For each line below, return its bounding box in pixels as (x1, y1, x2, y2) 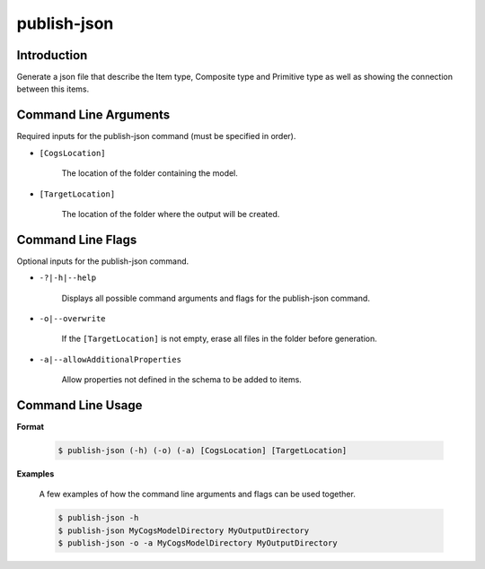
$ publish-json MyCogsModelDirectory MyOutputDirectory (57, 525, 310, 536)
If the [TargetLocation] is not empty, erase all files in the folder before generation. (61, 333, 377, 345)
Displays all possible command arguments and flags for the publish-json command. (61, 293, 370, 303)
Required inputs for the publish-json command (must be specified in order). (16, 131, 296, 142)
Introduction (16, 48, 88, 63)
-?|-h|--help (39, 273, 97, 283)
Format (16, 422, 45, 433)
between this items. (16, 83, 90, 94)
